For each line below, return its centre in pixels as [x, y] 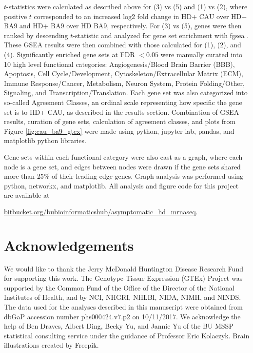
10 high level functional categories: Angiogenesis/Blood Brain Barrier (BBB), [119, 64]
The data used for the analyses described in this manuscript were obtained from [123, 306]
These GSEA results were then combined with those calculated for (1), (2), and [123, 45]
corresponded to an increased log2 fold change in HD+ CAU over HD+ [140, 16]
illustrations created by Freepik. [51, 345]
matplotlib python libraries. [45, 140]
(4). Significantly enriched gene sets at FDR [69, 54]
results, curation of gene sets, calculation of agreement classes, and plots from [120, 121]
